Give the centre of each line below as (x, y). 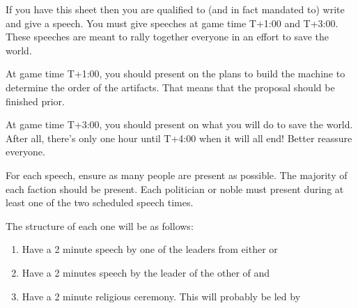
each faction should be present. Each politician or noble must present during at (175, 188)
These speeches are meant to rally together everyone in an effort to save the (167, 37)
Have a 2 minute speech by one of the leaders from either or (150, 249)
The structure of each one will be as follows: (100, 225)
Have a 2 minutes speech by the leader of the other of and (146, 272)
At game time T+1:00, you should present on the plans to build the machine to (176, 74)
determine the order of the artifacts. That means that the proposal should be (170, 87)
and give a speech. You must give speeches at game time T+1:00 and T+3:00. (172, 23)
